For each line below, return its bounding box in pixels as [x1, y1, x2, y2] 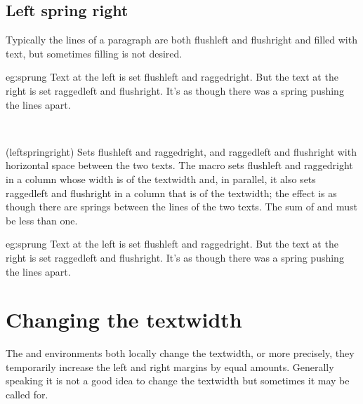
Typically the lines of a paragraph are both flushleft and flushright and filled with [6, 32, 357, 47]
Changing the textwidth [6, 305, 242, 334]
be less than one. [6, 213, 78, 227]
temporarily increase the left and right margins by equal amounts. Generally [6, 359, 334, 374]
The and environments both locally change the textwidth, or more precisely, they [6, 346, 355, 361]
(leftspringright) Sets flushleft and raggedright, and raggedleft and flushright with [6, 144, 357, 159]
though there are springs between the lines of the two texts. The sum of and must [6, 199, 358, 214]
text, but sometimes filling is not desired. [6, 46, 183, 60]
